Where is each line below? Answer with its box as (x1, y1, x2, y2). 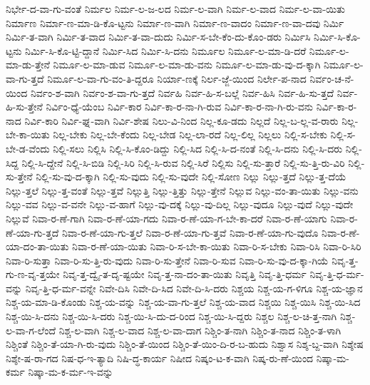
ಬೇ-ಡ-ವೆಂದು (6, 140, 50, 155)
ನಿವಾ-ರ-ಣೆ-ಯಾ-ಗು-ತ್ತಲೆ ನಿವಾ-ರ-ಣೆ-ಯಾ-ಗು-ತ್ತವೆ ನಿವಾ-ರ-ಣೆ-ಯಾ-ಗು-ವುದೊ (62, 225, 319, 240)
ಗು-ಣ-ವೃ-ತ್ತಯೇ (6, 267, 60, 282)
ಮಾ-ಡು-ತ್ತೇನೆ (6, 57, 50, 72)
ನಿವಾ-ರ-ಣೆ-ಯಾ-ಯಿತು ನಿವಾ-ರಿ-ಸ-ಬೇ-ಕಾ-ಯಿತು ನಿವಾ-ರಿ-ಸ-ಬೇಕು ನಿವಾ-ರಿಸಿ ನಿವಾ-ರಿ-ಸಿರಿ (72, 239, 361, 254)
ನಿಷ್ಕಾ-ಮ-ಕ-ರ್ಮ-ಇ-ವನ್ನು (28, 364, 113, 379)
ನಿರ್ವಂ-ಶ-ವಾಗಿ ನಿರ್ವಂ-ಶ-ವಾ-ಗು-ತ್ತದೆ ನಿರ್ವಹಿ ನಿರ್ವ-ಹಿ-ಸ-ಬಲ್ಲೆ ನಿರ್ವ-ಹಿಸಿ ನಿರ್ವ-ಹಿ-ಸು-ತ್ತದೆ (30, 85, 334, 100)
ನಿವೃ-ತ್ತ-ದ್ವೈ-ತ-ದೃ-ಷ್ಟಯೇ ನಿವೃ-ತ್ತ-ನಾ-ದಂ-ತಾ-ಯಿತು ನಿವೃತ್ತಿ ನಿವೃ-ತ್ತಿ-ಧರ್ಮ (63, 267, 307, 282)
